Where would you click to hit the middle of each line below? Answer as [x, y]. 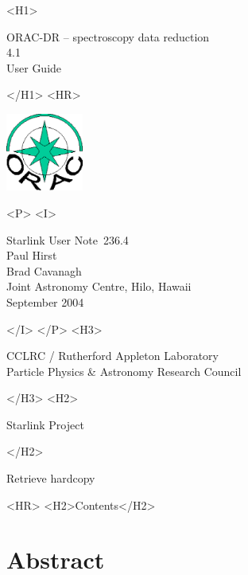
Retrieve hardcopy [51, 478]
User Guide [34, 67]
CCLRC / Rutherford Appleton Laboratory [112, 356]
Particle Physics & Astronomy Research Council [124, 371]
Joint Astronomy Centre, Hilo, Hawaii [99, 286]
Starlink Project [45, 424]
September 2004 [45, 301]
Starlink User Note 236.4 [68, 239]
